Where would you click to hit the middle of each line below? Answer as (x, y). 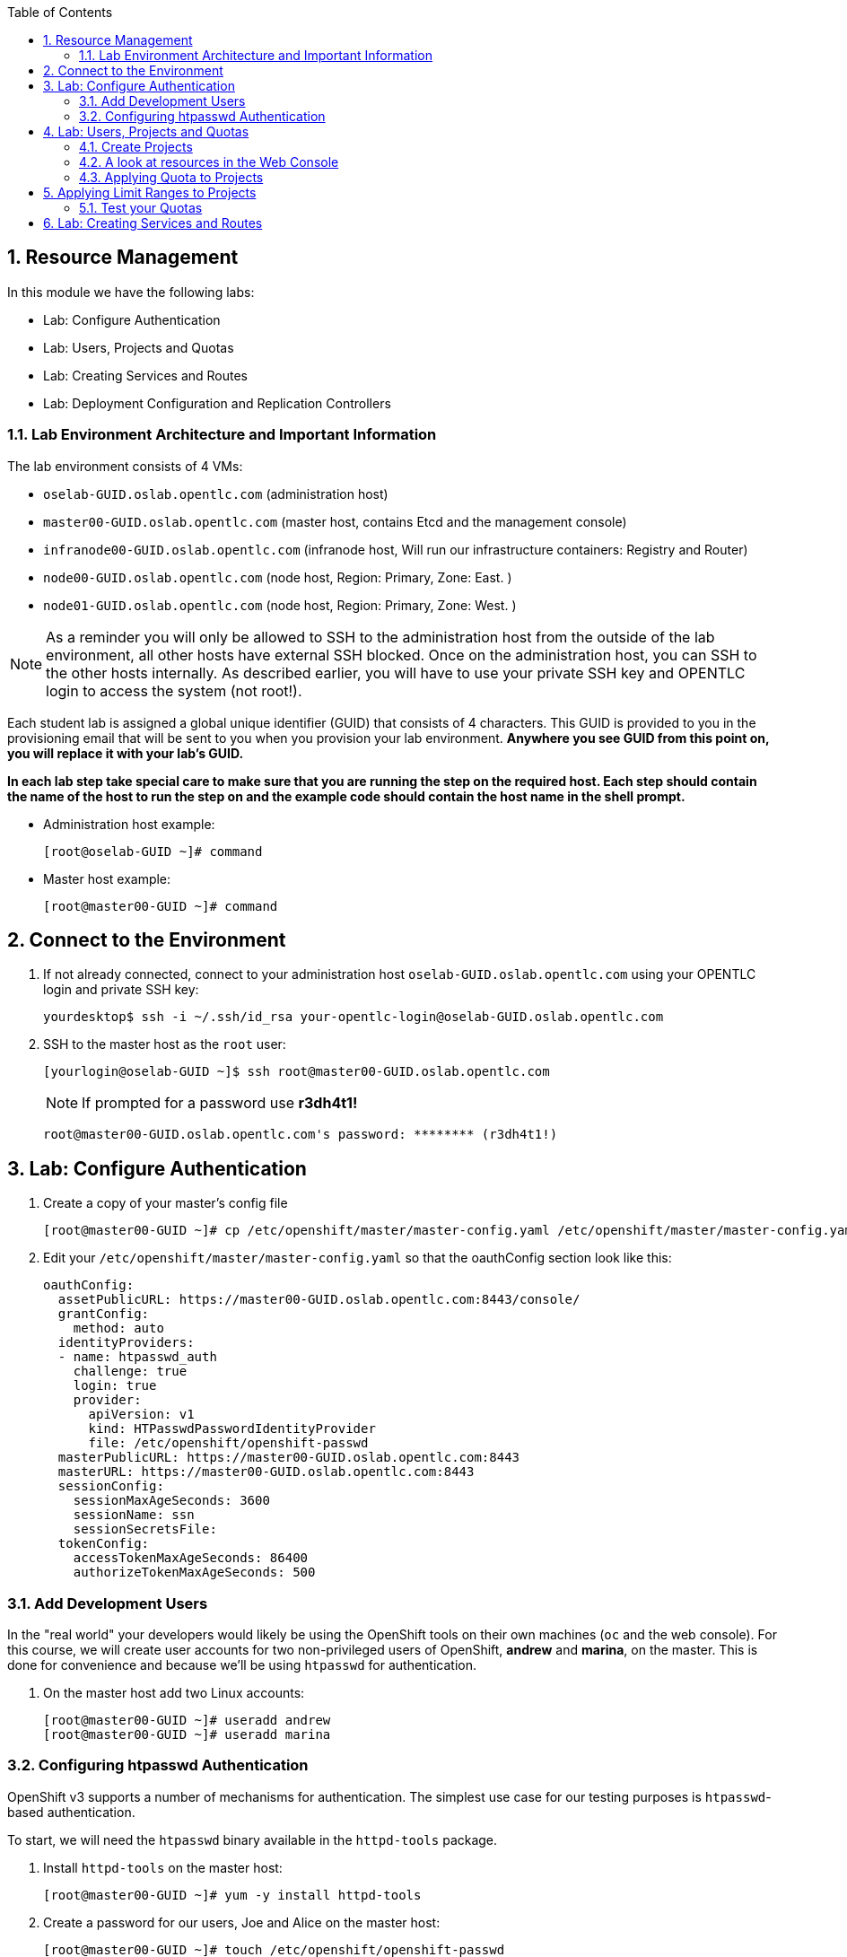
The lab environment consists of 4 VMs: (125, 466)
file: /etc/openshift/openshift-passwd (228, 1443)
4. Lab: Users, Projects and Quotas (146, 131)
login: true (115, 1386)
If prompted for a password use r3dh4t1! (220, 1103)
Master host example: (107, 878)
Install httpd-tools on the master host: (163, 1867)
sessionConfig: (111, 1486)
